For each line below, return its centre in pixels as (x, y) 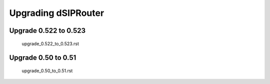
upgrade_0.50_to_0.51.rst (47, 71)
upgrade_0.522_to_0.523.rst (50, 43)
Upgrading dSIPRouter (57, 13)
